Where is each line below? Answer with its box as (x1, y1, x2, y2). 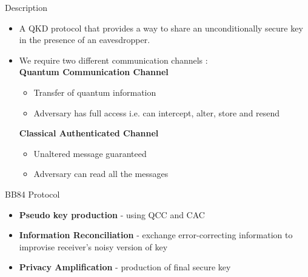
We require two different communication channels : (19, 53, 208, 66)
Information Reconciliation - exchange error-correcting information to (19, 229, 293, 241)
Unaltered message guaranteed (33, 147, 147, 159)
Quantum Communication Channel (19, 65, 169, 78)
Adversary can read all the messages (33, 167, 169, 180)
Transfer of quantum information (33, 85, 156, 98)
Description (5, 1, 47, 13)
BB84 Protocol (5, 187, 60, 200)
